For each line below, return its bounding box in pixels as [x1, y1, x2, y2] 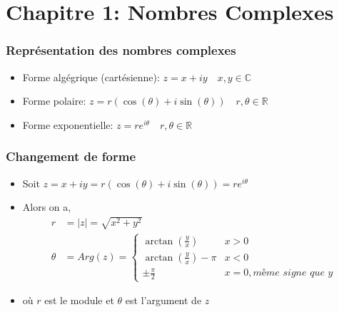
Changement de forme [6, 147, 136, 165]
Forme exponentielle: [22, 117, 113, 132]
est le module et [44, 293, 114, 308]
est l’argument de [125, 293, 202, 308]
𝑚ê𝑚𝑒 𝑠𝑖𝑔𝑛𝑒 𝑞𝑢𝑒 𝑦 [253, 268, 333, 279]
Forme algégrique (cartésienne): [22, 69, 160, 84]
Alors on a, [22, 199, 71, 214]
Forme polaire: [22, 93, 86, 108]
